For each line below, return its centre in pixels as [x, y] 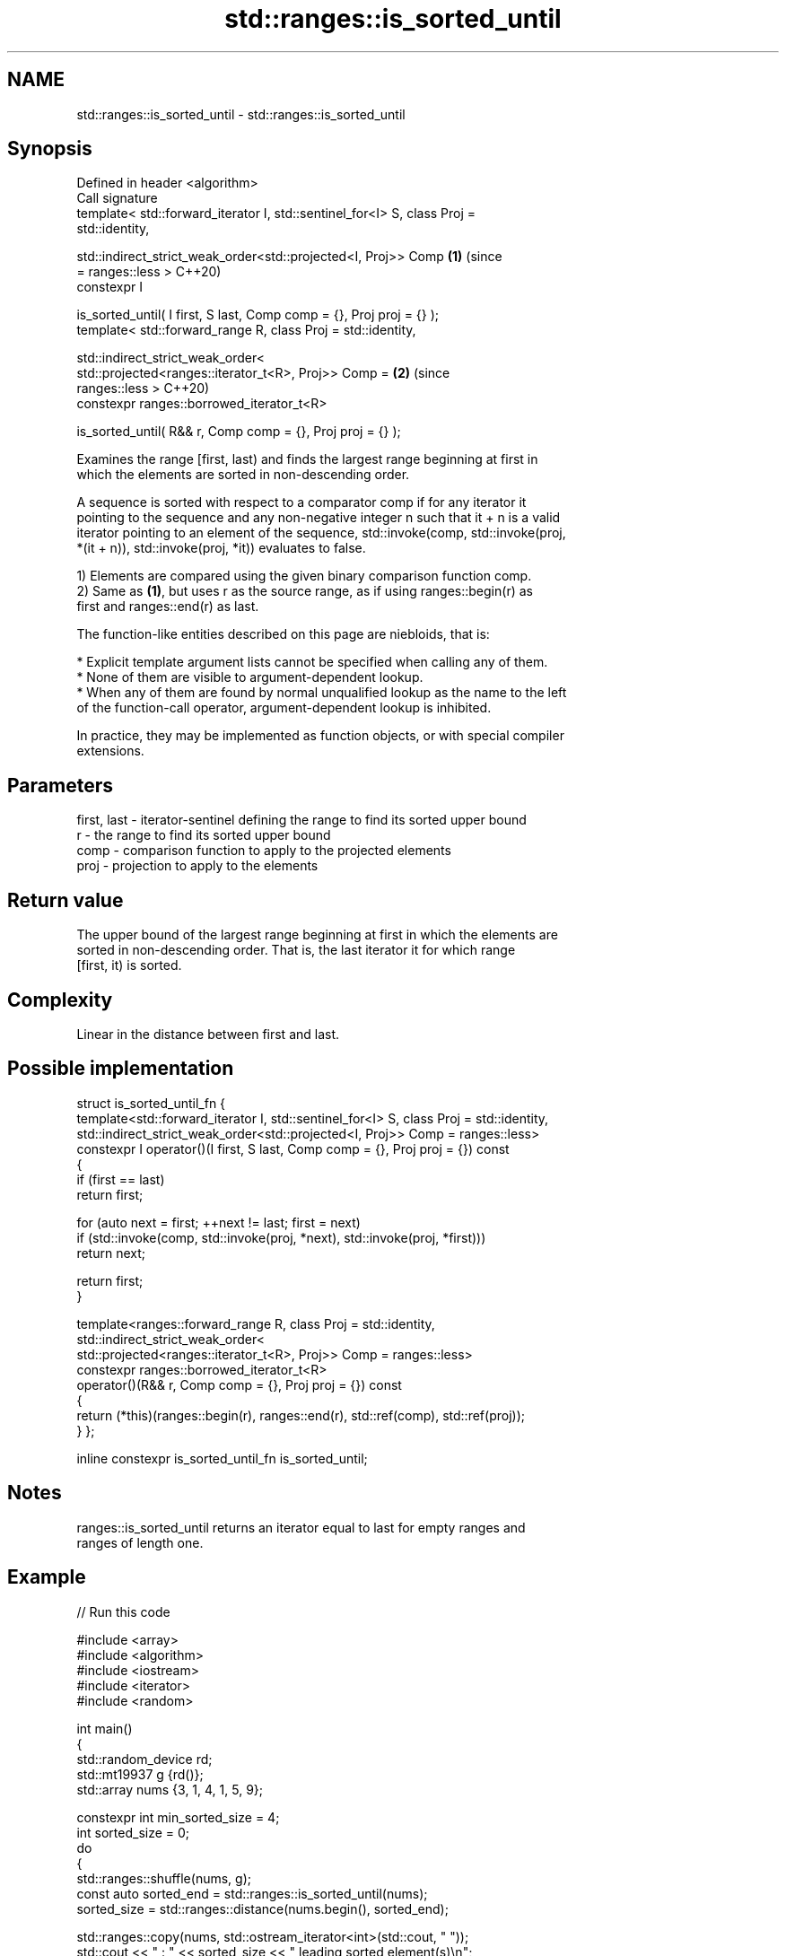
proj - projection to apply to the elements [197, 866]
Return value [65, 900]
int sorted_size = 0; [133, 1832]
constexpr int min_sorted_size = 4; [178, 1817]
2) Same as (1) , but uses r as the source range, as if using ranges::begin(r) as [305, 591]
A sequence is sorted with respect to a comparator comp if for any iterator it [301, 502]
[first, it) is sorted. [129, 965]
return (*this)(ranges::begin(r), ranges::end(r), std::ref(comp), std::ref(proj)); [301, 1415]
